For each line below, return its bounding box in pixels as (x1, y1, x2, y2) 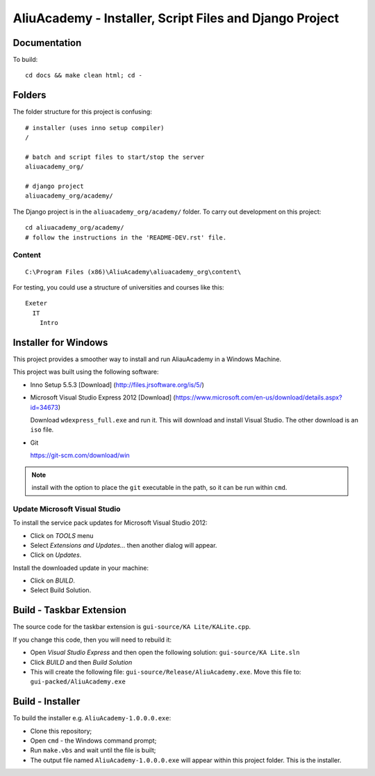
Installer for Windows (12, 336, 108, 348)
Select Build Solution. (30, 586, 92, 594)
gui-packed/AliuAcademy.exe (30, 678, 126, 686)
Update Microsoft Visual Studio (12, 504, 121, 514)
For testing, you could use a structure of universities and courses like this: (12, 283, 225, 292)
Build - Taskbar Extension (12, 604, 126, 616)
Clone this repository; (30, 727, 92, 735)
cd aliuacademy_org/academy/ (25, 223, 124, 232)
